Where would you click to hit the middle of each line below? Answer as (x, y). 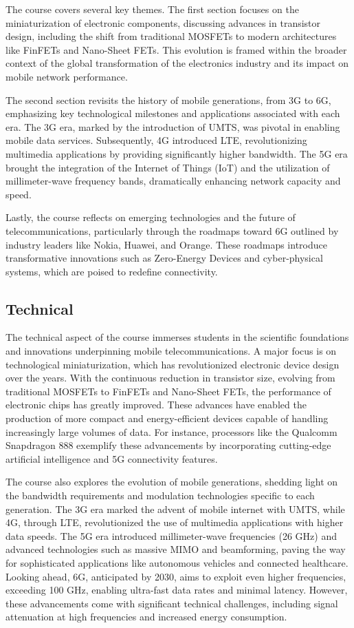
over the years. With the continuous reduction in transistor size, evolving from (170, 378)
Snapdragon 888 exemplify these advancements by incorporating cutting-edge (168, 445)
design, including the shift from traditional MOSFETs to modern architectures (171, 36)
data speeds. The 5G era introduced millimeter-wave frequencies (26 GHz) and (171, 535)
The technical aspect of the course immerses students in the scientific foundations (177, 337)
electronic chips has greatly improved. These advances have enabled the (156, 405)
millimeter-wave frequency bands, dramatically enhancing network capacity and (173, 181)
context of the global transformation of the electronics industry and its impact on (177, 63)
